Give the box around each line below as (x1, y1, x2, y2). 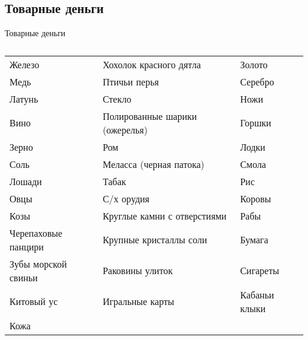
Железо (9, 57, 40, 71)
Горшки (240, 116, 271, 130)
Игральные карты (102, 294, 174, 309)
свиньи (9, 270, 38, 284)
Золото (240, 57, 268, 71)
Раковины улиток (102, 263, 173, 278)
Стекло (102, 91, 131, 106)
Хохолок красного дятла (102, 57, 201, 71)
